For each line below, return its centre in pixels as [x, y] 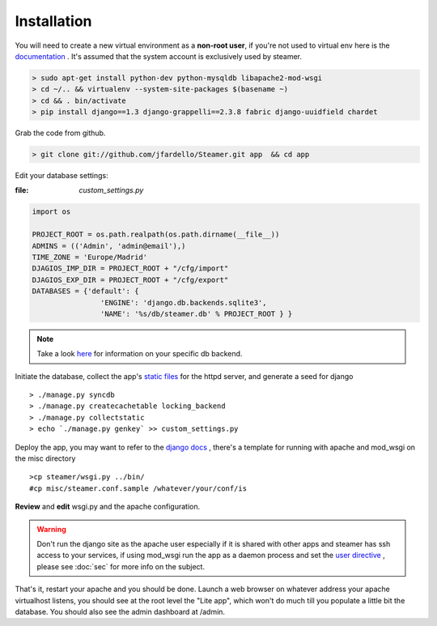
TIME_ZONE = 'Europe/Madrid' [90, 257]
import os [51, 212]
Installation [53, 21]
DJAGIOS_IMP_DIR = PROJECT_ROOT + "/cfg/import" [130, 268]
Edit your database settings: [62, 176]
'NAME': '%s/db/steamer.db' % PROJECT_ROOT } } [196, 313]
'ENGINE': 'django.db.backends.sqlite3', [183, 302]
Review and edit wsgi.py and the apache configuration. [108, 507]
